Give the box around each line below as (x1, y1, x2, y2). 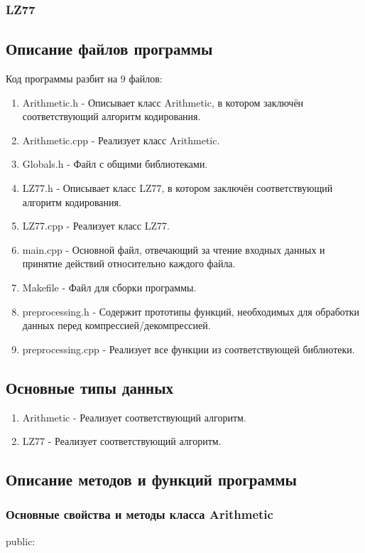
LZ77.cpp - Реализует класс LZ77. (22, 218, 170, 233)
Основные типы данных (6, 376, 174, 398)
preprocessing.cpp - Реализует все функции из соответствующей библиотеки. (22, 341, 355, 356)
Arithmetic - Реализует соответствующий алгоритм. (22, 409, 246, 424)
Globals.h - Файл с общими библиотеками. (22, 156, 208, 171)
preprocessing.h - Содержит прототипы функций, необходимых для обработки (22, 304, 360, 318)
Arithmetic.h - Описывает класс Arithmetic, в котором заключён (22, 95, 304, 109)
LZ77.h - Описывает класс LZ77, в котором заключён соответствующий (22, 181, 333, 195)
